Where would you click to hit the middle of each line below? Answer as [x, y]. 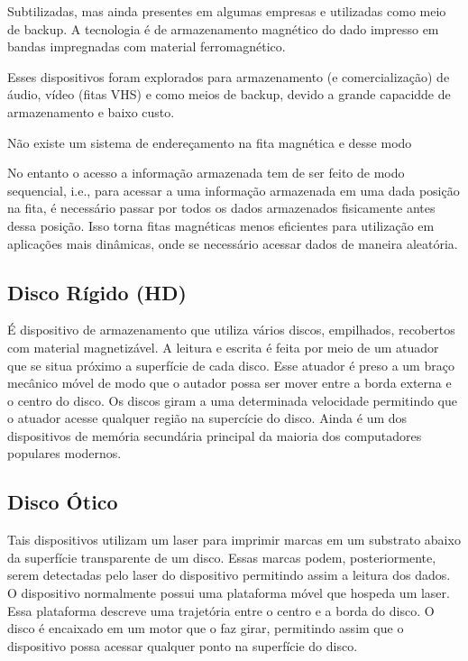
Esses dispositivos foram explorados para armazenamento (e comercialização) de [229, 76]
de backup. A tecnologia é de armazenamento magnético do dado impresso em [223, 28]
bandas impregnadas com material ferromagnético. [147, 46]
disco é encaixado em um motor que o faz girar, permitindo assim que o [206, 628]
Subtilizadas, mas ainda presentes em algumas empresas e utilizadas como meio [227, 11]
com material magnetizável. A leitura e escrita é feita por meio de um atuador [223, 347]
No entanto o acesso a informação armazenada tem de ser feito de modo [206, 173]
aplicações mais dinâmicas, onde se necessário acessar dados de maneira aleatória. [233, 243]
